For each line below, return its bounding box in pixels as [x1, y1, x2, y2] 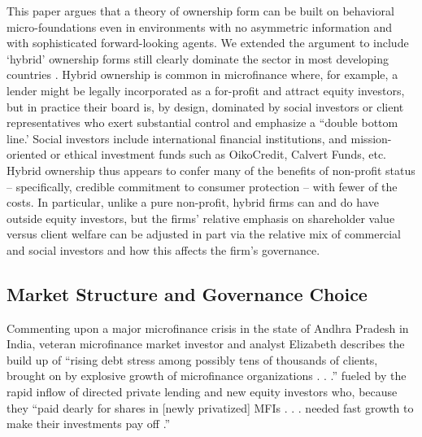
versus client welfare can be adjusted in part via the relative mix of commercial [7, 225, 401, 243]
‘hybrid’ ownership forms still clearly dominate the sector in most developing [7, 50, 389, 67]
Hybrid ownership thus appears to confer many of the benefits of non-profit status [7, 161, 415, 178]
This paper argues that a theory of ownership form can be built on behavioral [7, 2, 394, 19]
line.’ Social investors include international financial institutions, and [7, 129, 347, 146]
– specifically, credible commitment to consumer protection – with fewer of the [7, 177, 398, 194]
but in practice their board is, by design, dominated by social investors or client [7, 98, 404, 115]
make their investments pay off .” [7, 415, 171, 432]
